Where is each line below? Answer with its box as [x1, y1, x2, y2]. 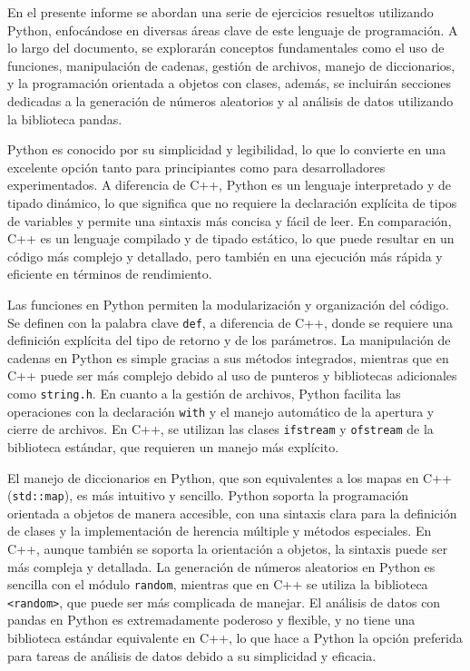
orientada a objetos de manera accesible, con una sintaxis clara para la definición [7, 503, 457, 522]
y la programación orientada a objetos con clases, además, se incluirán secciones [7, 74, 452, 93]
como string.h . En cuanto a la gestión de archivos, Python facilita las [7, 383, 401, 402]
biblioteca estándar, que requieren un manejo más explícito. [7, 437, 339, 456]
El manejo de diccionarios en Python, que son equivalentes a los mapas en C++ [7, 468, 453, 487]
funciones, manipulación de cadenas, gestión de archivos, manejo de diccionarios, [7, 55, 455, 74]
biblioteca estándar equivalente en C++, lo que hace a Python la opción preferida [7, 628, 463, 647]
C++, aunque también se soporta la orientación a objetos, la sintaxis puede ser [7, 538, 448, 558]
